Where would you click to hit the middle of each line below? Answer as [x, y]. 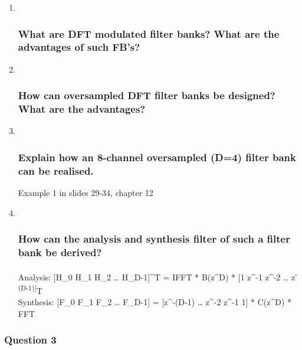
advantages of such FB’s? [79, 47]
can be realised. [56, 170]
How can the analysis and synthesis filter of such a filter [154, 239]
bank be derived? [60, 252]
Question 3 [30, 340]
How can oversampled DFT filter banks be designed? [147, 95]
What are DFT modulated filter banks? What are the [149, 33]
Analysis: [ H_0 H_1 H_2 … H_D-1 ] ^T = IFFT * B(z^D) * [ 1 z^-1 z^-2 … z [157, 277]
